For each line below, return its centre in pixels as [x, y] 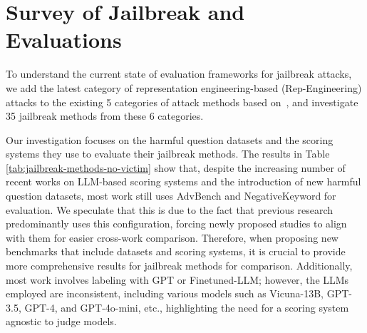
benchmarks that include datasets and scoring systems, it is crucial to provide [176, 251]
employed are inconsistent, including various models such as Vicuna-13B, [165, 293]
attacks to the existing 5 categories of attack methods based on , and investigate [182, 102]
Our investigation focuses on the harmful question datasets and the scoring [170, 139]
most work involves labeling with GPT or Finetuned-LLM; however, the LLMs [177, 279]
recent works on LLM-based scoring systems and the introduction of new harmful [183, 181]
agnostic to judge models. [61, 321]
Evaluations [64, 40]
